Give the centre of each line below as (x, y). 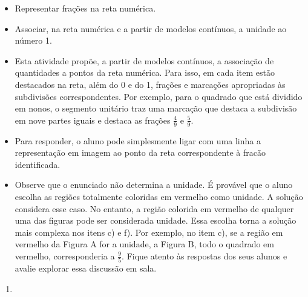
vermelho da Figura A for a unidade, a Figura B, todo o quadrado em (144, 244)
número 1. (33, 40)
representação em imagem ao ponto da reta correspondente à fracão (140, 152)
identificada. (38, 164)
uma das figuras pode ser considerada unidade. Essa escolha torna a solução (156, 220)
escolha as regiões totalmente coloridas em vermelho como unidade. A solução (159, 196)
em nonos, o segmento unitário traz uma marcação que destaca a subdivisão (156, 108)
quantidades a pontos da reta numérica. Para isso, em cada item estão (145, 72)
